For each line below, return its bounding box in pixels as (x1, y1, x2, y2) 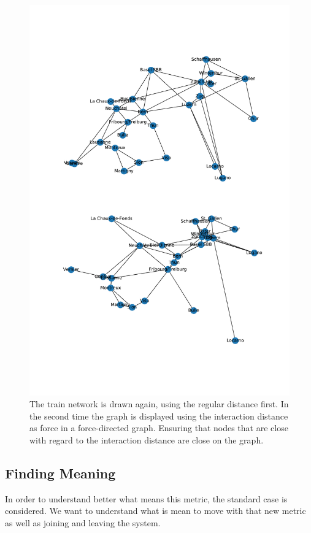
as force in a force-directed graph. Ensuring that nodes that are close (29, 421, 288, 434)
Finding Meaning (5, 463, 116, 482)
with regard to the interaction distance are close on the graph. (29, 433, 264, 446)
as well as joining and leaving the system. (5, 516, 161, 529)
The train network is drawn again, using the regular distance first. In (29, 397, 289, 410)
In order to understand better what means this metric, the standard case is (5, 492, 288, 505)
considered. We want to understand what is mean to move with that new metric (5, 504, 306, 517)
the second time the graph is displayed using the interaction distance (29, 409, 288, 422)
